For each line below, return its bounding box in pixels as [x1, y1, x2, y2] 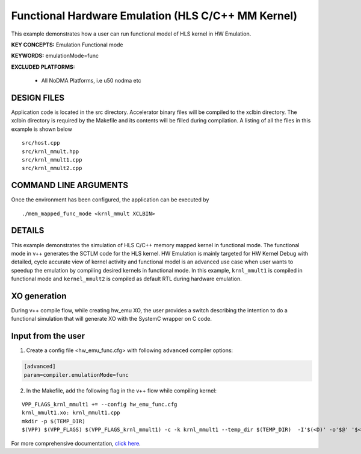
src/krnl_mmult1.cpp [22, 156, 82, 163]
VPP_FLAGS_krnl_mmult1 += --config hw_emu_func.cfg [22, 401, 177, 408]
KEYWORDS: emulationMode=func [11, 52, 99, 60]
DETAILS [11, 225, 45, 236]
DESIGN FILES [11, 92, 64, 102]
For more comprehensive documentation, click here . [11, 440, 141, 447]
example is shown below [11, 125, 72, 133]
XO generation [11, 291, 67, 301]
